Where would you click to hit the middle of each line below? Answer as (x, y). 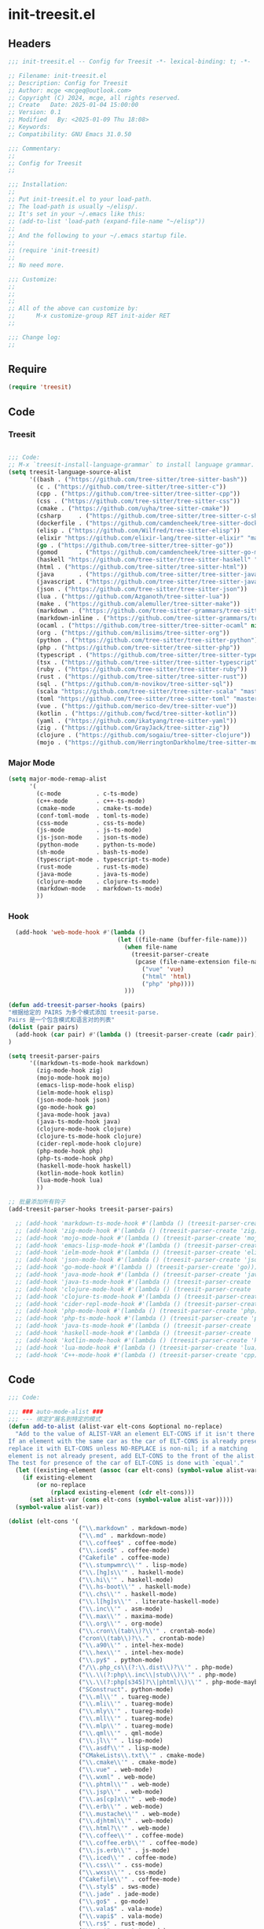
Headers (29, 44)
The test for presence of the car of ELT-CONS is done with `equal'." (126, 1463)
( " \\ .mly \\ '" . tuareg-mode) (126, 1711)
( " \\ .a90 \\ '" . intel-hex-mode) (131, 1646)
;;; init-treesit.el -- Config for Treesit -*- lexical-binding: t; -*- (130, 61)
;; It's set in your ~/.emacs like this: (77, 214)
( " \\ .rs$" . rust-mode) (117, 1923)
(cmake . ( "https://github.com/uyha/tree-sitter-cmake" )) (133, 509)
